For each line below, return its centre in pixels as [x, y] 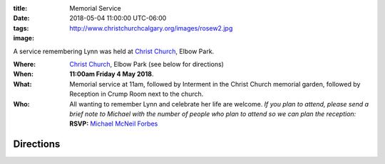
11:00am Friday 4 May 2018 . [112, 74]
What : [22, 84]
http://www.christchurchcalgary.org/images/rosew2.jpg [151, 28]
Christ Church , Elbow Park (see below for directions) [147, 64]
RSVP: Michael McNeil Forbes [114, 124]
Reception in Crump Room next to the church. [137, 94]
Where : [24, 64]
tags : [21, 28]
